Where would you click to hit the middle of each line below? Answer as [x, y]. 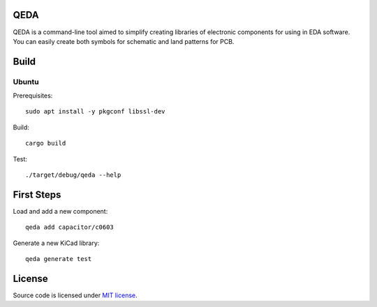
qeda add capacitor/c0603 [70, 227]
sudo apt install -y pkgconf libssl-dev [95, 112]
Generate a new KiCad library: [56, 243]
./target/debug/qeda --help [73, 175]
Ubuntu [26, 81]
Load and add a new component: [60, 211]
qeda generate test [59, 259]
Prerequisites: [33, 96]
